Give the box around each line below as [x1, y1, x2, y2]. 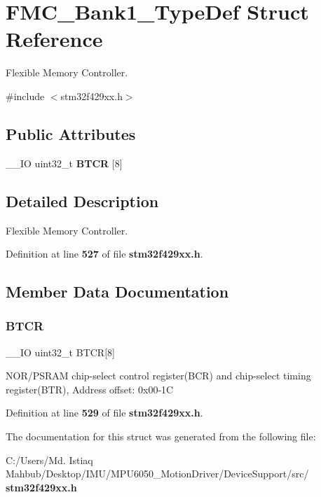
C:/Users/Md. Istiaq [6, 452, 93, 467]
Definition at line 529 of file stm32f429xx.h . [6, 405, 203, 420]
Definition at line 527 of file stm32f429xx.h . [6, 246, 203, 261]
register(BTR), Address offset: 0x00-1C [6, 381, 174, 396]
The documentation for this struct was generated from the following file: [6, 429, 316, 444]
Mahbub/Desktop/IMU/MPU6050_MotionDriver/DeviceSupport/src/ [6, 466, 309, 481]
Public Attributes [6, 122, 136, 144]
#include [6, 88, 45, 103]
